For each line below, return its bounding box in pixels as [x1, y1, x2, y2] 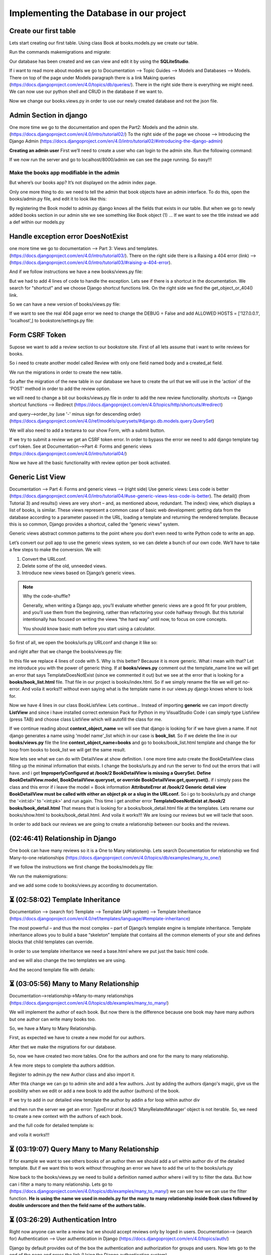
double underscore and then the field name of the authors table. [9, 1202, 146, 1208]
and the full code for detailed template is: [9, 1122, 94, 1128]
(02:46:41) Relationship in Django [9, 834, 116, 843]
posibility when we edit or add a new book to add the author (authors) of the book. [9, 1087, 180, 1094]
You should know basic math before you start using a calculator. [23, 625, 156, 632]
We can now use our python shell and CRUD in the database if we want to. [9, 88, 163, 95]
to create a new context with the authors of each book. [9, 1113, 123, 1119]
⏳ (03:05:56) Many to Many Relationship [9, 979, 140, 988]
